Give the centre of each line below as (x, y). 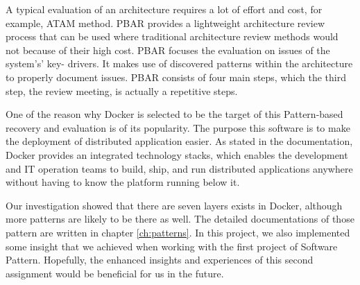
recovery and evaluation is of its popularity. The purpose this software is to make (178, 127)
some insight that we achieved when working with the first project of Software (172, 246)
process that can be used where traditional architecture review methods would (172, 36)
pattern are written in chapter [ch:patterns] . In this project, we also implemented (178, 232)
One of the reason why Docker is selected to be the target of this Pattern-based (174, 114)
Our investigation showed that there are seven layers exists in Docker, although (174, 205)
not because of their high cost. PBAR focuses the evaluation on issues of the (168, 50)
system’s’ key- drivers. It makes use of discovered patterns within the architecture (179, 63)
